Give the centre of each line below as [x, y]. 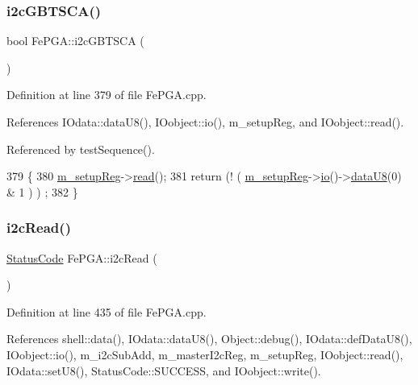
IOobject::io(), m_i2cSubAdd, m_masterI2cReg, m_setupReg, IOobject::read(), [205, 354]
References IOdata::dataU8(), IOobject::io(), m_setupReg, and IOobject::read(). [205, 122]
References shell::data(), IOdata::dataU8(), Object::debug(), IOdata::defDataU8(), [209, 339]
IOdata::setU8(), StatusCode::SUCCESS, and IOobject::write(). [164, 370]
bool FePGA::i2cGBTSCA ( [75, 41]
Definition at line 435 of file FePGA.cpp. [107, 311]
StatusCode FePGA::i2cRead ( [82, 257]
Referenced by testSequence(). [81, 149]
